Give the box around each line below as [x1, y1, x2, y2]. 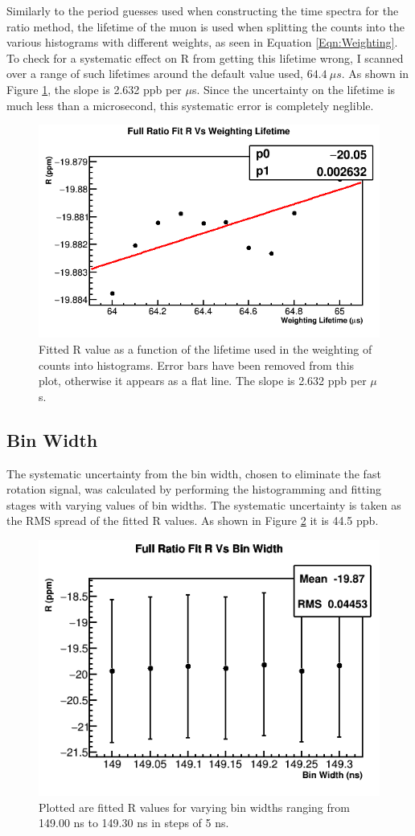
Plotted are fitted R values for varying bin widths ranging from [39, 798, 350, 815]
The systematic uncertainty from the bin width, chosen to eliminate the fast [6, 465, 381, 482]
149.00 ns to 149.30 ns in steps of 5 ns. [39, 814, 229, 831]
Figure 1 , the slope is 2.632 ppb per [6, 80, 182, 97]
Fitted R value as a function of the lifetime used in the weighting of [39, 340, 372, 357]
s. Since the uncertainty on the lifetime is [191, 80, 396, 97]
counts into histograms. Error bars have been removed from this [39, 356, 355, 373]
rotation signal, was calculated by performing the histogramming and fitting [6, 481, 381, 498]
